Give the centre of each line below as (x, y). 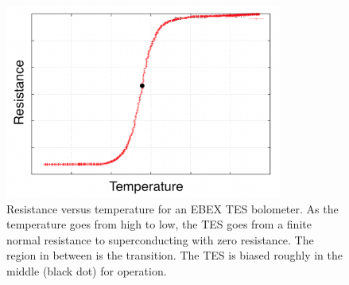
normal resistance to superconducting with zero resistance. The (160, 239)
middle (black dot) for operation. (87, 270)
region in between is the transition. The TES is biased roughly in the (174, 255)
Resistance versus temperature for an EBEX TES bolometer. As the (173, 208)
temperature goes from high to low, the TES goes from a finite (159, 224)
